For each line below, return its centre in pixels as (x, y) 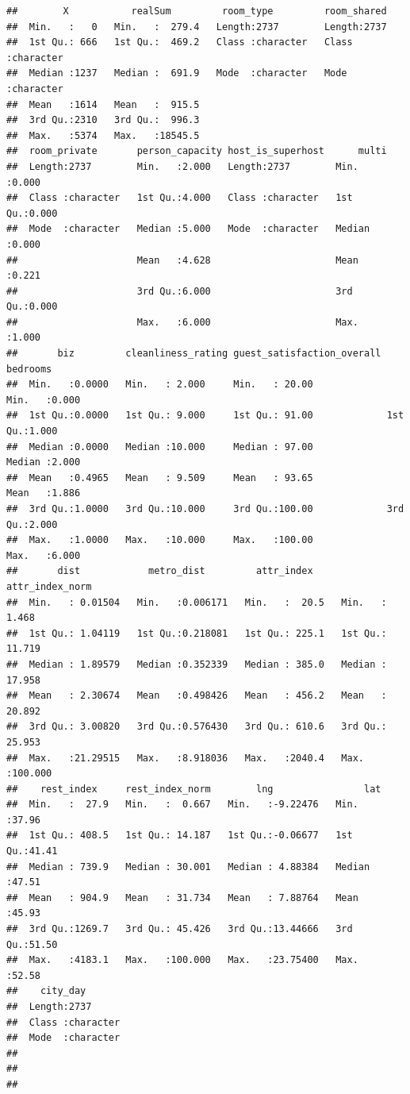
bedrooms (29, 369)
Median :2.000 (44, 462)
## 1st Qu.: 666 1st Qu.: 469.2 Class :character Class (180, 42)
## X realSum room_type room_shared (197, 11)
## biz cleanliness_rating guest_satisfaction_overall (194, 354)
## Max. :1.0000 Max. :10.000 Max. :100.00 (160, 540)
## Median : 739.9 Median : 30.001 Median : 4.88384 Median (188, 867)
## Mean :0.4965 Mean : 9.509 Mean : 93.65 (160, 478)
